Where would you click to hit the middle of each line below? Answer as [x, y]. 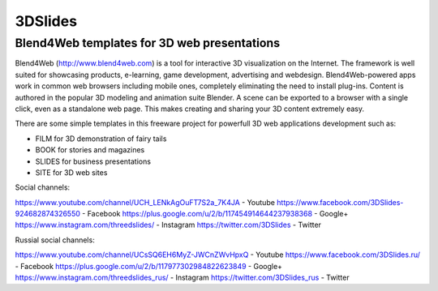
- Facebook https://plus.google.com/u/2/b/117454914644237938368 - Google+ [215, 214]
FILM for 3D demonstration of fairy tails [101, 139]
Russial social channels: [55, 240]
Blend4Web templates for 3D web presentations [148, 43]
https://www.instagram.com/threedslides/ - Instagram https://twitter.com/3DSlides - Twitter [168, 225]
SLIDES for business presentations [93, 161]
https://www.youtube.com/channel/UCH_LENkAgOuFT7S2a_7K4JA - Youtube [145, 202]
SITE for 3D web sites [71, 172]
